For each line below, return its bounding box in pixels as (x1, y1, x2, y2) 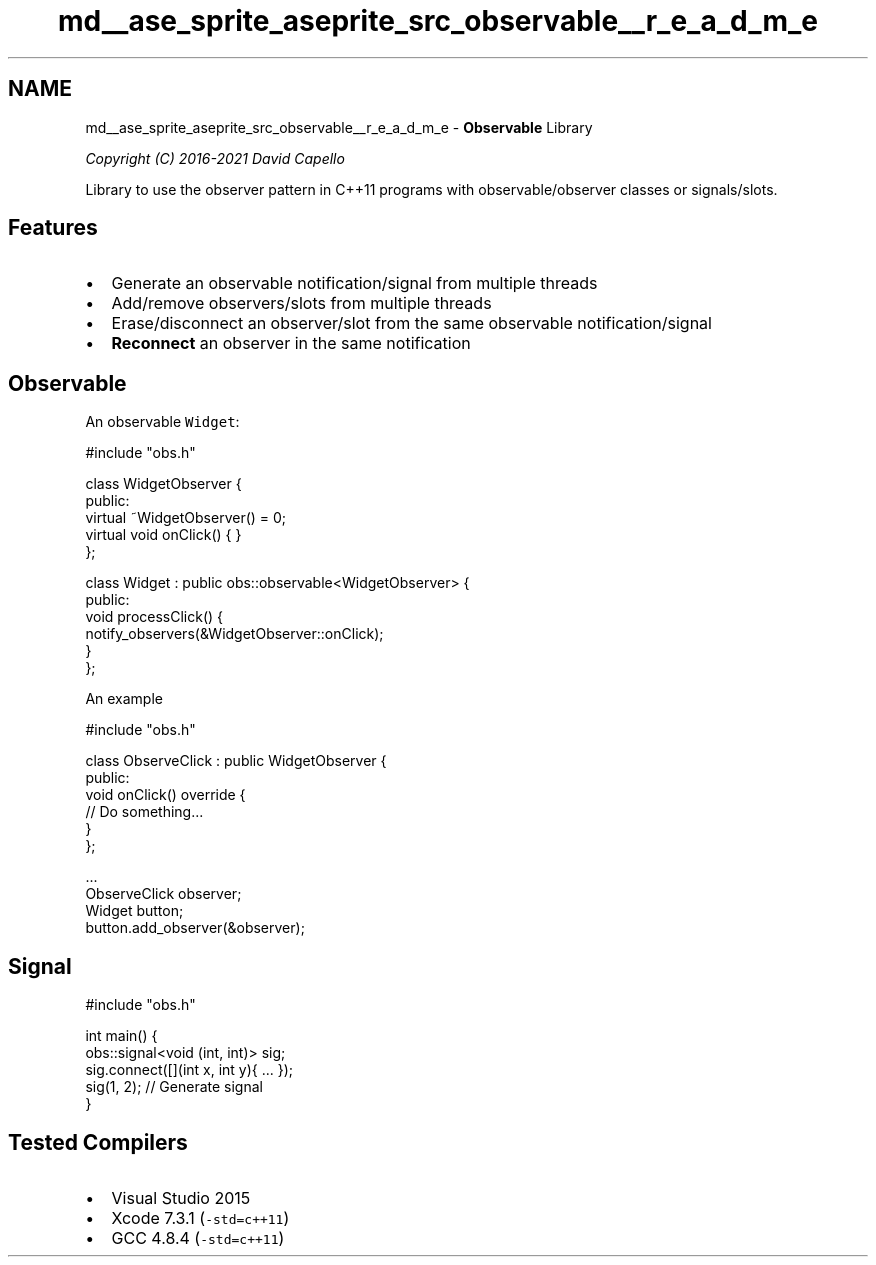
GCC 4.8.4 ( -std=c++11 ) (111, 1227, 285, 1248)
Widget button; (85, 902, 184, 920)
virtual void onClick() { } (85, 526, 242, 544)
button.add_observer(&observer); (85, 919, 305, 937)
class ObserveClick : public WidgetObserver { (85, 752, 387, 770)
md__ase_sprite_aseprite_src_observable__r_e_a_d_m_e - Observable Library (85, 118, 593, 136)
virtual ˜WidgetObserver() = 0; (85, 509, 287, 527)
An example (85, 690, 163, 708)
